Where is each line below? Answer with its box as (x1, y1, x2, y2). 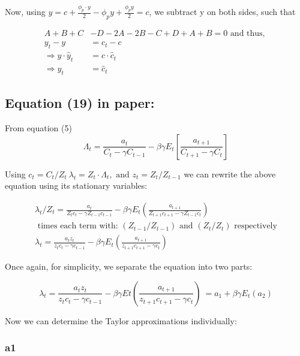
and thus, (230, 29, 265, 38)
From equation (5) (5, 122, 72, 134)
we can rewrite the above (184, 167, 276, 180)
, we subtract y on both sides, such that (149, 5, 296, 18)
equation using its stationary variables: (5, 179, 148, 192)
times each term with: (37, 222, 118, 231)
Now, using (5, 5, 46, 18)
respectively (234, 222, 277, 231)
